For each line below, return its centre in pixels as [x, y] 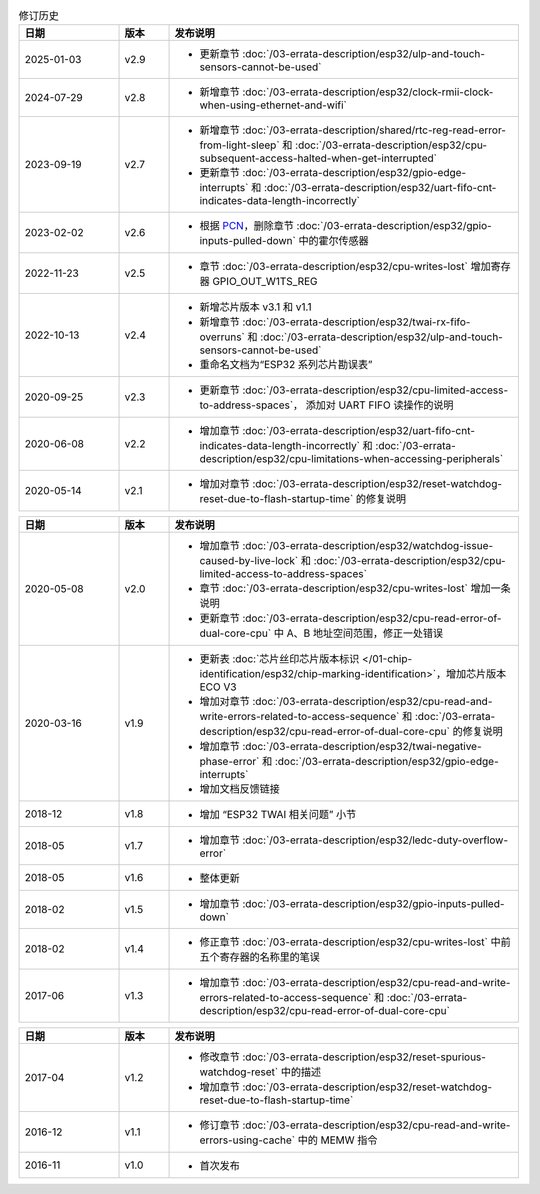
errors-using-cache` [247, 1140]
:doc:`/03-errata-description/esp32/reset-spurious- [364, 1057]
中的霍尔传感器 [333, 241]
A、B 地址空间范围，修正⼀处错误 [365, 633]
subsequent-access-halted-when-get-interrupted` [318, 158]
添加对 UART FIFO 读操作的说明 [379, 405]
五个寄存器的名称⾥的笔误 [259, 957]
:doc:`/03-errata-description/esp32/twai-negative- [361, 747]
